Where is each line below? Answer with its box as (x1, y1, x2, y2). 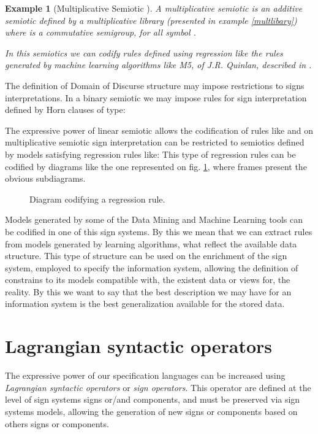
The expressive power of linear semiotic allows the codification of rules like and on (5, 123, 313, 136)
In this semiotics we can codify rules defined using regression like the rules (5, 46, 283, 59)
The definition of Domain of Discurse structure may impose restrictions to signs (5, 79, 305, 91)
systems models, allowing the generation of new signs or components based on (5, 405, 298, 417)
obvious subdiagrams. (5, 172, 86, 185)
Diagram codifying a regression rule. (29, 192, 165, 205)
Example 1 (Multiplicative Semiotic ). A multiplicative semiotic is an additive (5, 2, 303, 14)
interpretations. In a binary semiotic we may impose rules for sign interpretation (5, 91, 307, 104)
